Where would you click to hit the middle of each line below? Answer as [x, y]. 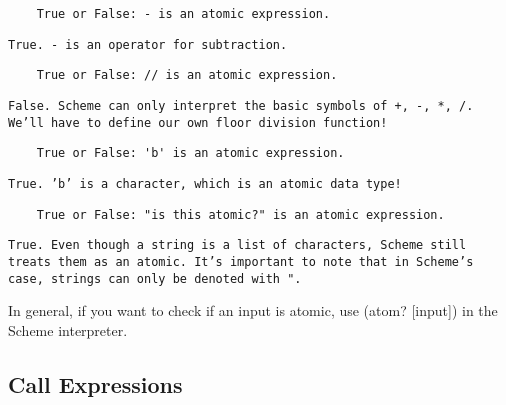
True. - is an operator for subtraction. [148, 44]
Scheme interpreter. [68, 329]
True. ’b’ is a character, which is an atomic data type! [205, 183]
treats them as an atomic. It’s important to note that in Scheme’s [241, 261]
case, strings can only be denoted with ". [155, 278]
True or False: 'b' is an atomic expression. [190, 153]
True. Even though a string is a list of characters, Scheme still [237, 245]
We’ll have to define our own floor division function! [198, 122]
